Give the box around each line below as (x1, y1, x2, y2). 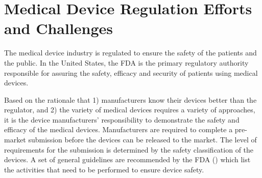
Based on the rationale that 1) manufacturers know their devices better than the (4, 94, 257, 105)
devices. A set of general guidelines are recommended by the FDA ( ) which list (4, 154, 251, 165)
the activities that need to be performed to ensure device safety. (4, 164, 204, 174)
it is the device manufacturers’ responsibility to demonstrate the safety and (4, 114, 240, 125)
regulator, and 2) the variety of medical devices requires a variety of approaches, (4, 104, 255, 115)
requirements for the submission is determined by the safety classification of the (4, 144, 254, 155)
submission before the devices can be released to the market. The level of (28, 134, 257, 145)
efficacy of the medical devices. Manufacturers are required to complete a (4, 124, 233, 135)
